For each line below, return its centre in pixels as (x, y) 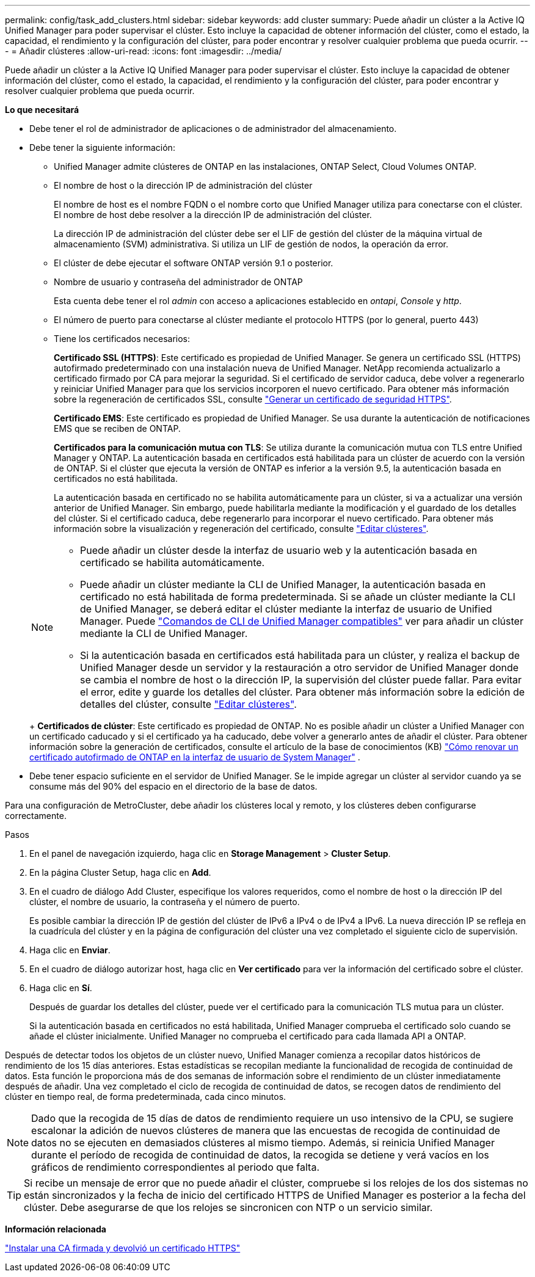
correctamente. (36, 816)
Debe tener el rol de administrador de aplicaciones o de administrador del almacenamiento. (213, 129)
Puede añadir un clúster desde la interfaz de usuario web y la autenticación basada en (279, 550)
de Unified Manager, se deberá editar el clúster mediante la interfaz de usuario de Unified (286, 609)
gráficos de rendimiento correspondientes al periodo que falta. (176, 1167)
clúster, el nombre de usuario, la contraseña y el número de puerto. (165, 902)
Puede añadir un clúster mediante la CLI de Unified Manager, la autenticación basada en (283, 584)
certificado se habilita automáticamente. (173, 562)
